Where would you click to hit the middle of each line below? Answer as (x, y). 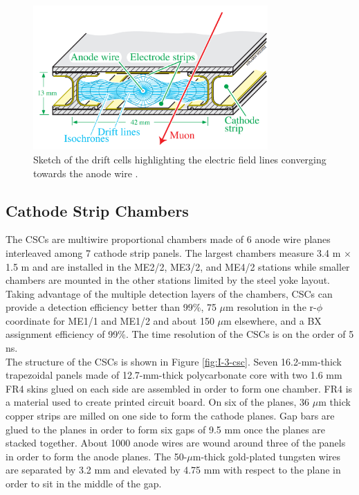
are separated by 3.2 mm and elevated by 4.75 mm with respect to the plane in (173, 470)
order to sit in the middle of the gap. (84, 484)
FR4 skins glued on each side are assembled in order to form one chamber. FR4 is (179, 388)
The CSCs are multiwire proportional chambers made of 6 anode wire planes (168, 239)
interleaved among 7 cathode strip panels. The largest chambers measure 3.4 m (173, 252)
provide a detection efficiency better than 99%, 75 (111, 307)
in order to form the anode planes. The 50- (96, 456)
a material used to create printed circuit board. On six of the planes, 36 (158, 402)
